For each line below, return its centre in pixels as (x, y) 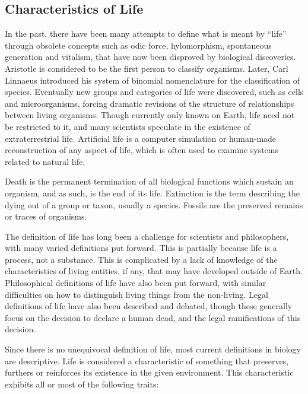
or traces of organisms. (46, 216)
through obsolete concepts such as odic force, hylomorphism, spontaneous (138, 45)
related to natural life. (45, 161)
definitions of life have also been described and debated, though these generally (149, 306)
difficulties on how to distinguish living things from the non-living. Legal (136, 294)
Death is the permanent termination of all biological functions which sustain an (149, 181)
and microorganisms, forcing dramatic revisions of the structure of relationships (150, 103)
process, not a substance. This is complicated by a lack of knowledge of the (141, 259)
